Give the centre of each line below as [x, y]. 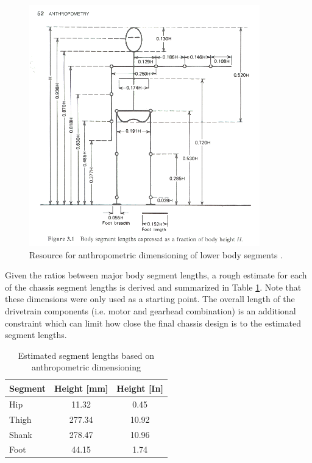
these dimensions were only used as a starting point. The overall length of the [150, 299]
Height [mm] [81, 388]
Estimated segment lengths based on [86, 355]
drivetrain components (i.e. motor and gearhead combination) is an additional [151, 311]
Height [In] [140, 388]
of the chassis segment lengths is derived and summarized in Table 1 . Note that [153, 287]
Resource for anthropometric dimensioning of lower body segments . [156, 254]
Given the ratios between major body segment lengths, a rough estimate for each [156, 275]
